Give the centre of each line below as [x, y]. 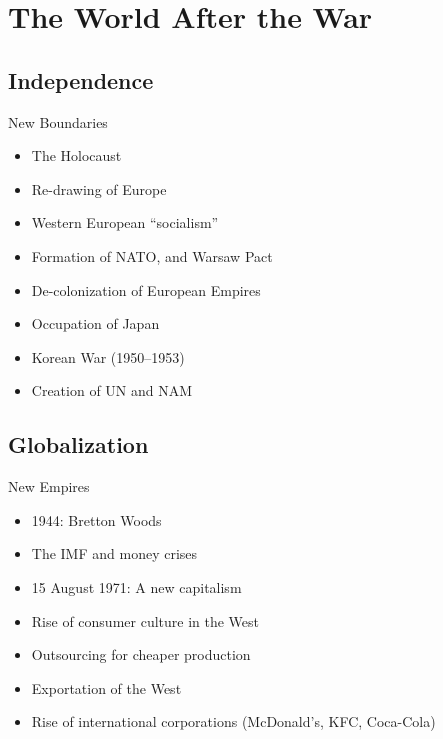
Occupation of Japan [95, 323]
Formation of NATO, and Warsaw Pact [152, 255]
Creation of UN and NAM [112, 390]
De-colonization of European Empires [146, 289]
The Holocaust [76, 155]
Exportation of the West [106, 687]
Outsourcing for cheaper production [141, 654]
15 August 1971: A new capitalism [136, 586]
